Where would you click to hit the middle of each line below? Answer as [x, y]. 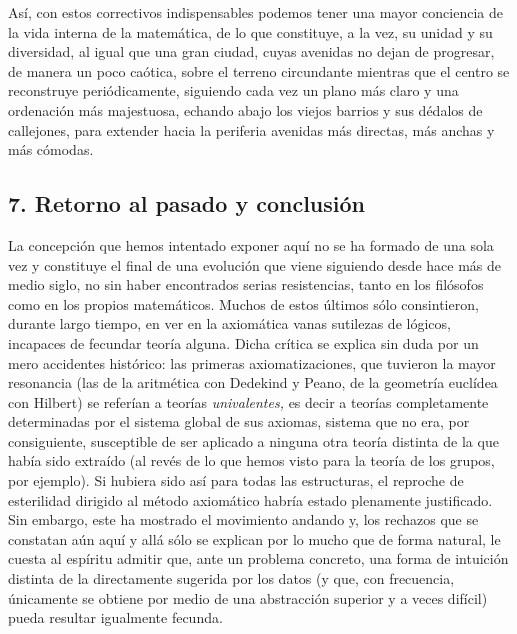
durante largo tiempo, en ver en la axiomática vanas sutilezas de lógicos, [229, 323]
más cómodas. [51, 149]
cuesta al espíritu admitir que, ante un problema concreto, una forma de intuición [258, 558]
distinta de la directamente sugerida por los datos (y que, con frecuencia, [231, 578]
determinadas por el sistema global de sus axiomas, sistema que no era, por [239, 421]
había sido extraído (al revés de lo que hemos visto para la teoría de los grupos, [251, 460]
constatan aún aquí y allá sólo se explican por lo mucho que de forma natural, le [254, 538]
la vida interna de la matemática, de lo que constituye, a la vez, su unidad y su [250, 31]
